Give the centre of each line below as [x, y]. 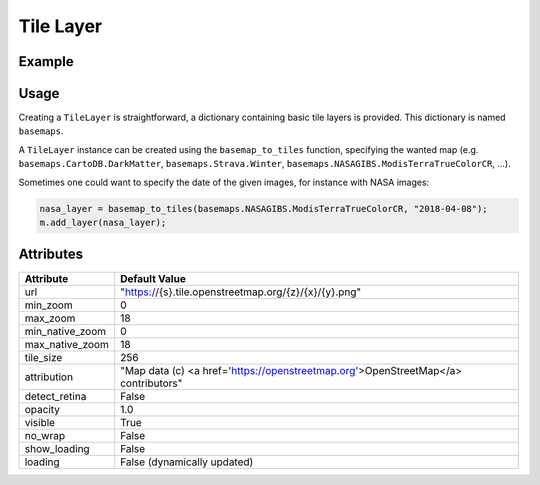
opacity [42, 409]
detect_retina [55, 396]
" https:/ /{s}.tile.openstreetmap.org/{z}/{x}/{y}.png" [241, 292]
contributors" [151, 383]
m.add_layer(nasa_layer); [103, 223]
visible [39, 422]
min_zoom [49, 305]
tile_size [43, 357]
